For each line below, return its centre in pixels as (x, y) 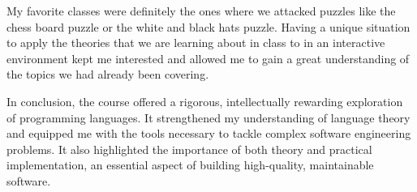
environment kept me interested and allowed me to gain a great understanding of (208, 58)
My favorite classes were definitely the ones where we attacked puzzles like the (201, 11)
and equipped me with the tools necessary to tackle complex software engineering (209, 133)
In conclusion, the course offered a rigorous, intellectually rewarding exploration (205, 101)
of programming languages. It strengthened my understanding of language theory (208, 117)
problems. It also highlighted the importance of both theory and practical (189, 149)
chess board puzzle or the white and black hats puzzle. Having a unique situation (208, 26)
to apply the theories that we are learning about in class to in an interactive (196, 43)
